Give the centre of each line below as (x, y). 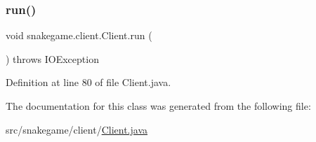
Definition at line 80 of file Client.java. (88, 82)
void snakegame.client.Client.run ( (79, 35)
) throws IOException (52, 58)
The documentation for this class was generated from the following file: (158, 106)
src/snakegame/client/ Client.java (77, 129)
